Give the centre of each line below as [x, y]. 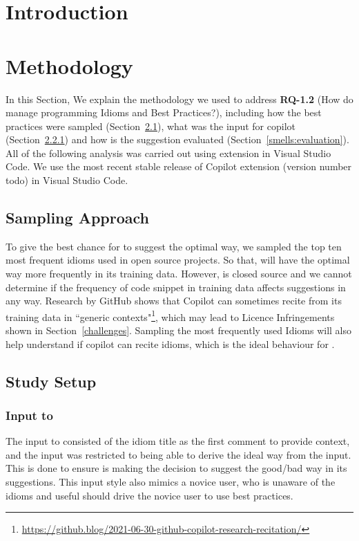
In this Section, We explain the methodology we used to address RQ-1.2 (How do [179, 99]
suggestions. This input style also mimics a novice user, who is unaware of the [171, 482]
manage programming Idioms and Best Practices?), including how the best [164, 112]
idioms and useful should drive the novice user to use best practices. [149, 495]
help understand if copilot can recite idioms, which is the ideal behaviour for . [170, 343]
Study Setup [51, 381]
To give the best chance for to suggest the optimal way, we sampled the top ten [174, 246]
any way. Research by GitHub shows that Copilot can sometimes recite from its [174, 301]
